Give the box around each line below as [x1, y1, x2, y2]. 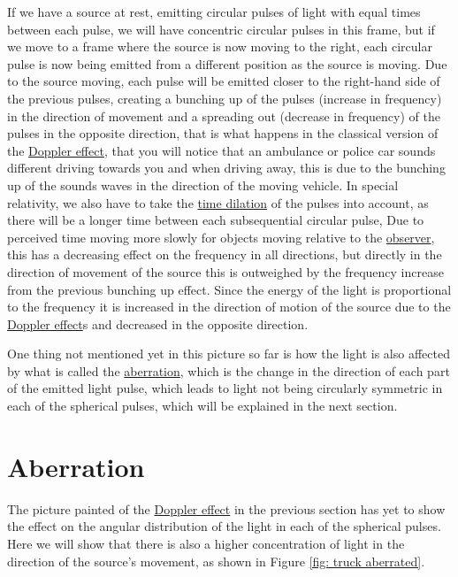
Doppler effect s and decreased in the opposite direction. [7, 314, 309, 333]
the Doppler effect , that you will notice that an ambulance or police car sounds [7, 141, 436, 159]
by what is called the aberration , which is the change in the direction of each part [7, 361, 450, 380]
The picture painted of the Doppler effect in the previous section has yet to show [7, 499, 446, 518]
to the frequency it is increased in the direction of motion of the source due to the [7, 297, 451, 316]
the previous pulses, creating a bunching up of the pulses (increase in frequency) [7, 88, 442, 107]
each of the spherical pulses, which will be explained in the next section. [7, 396, 398, 415]
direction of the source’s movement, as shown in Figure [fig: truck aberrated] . [7, 551, 425, 570]
